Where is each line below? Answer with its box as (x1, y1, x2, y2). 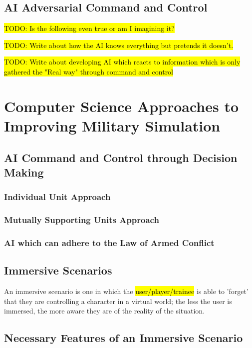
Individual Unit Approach (4, 190, 111, 203)
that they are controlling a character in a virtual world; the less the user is (4, 295, 232, 306)
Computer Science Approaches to (4, 95, 239, 116)
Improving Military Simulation (4, 115, 221, 135)
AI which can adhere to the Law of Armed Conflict (4, 236, 215, 248)
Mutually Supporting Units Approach (4, 213, 159, 226)
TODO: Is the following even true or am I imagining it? (4, 23, 175, 33)
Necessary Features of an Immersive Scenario (4, 330, 243, 345)
